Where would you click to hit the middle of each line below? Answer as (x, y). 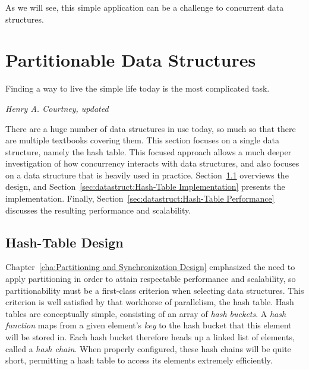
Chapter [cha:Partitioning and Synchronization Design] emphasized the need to (150, 267)
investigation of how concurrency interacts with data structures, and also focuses (152, 163)
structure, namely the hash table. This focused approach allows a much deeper (149, 151)
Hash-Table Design (64, 242)
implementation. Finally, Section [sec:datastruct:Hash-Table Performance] (140, 198)
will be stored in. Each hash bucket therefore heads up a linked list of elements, (150, 337)
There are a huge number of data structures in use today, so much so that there (151, 128)
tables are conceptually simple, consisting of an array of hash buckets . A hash (146, 313)
